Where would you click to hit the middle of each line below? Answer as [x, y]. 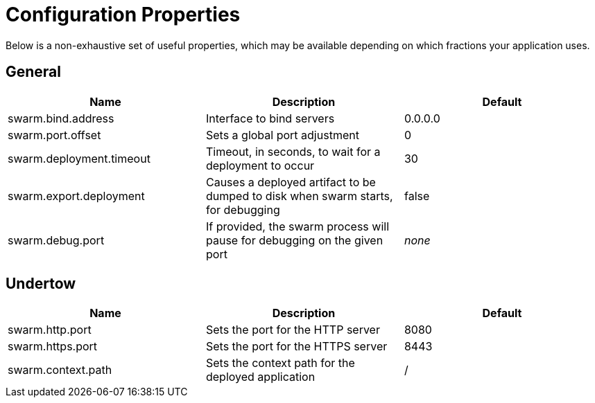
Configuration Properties [123, 15]
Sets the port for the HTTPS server [296, 347]
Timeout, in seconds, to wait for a [293, 151]
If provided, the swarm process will [297, 226]
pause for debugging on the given [294, 240]
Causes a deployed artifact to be [291, 182]
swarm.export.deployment [76, 196]
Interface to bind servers [270, 118]
